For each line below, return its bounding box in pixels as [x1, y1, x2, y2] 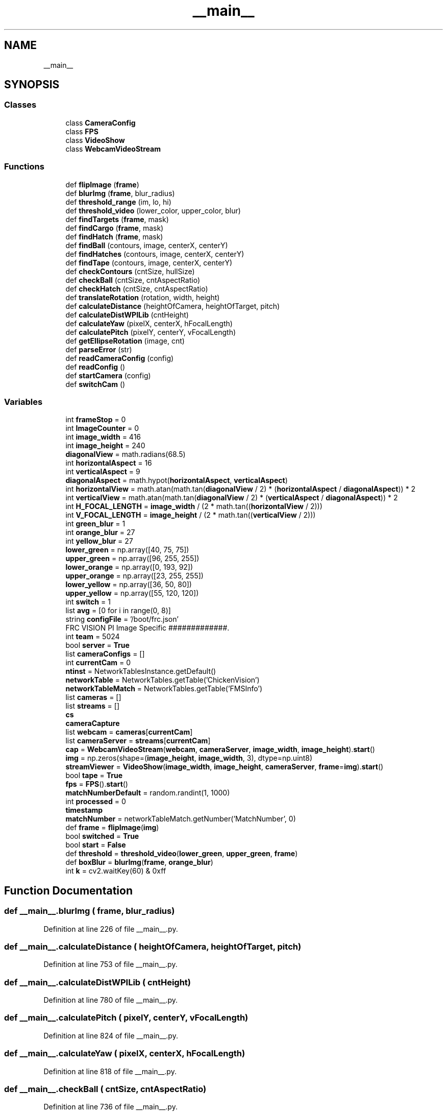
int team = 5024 [65, 632, 120, 641]
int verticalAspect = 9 [65, 467, 140, 476]
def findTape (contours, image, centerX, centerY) [65, 258, 233, 267]
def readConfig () [65, 362, 126, 371]
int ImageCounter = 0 [65, 424, 139, 433]
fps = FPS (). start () [65, 780, 128, 789]
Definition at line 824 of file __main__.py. [43, 1031, 178, 1040]
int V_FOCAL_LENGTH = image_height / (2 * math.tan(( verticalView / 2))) [65, 511, 316, 520]
